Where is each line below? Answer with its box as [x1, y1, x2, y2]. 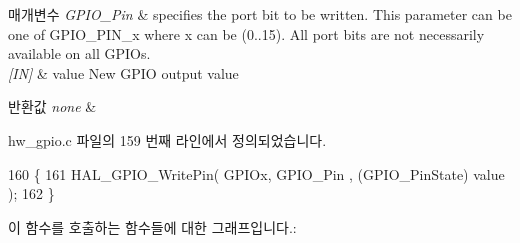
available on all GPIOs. [8, 43, 151, 64]
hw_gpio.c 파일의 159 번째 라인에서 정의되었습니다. [8, 129, 327, 150]
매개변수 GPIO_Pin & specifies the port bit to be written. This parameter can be [8, 4, 512, 24]
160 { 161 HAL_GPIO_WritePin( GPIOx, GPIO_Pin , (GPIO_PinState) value [8, 163, 505, 184]
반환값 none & [8, 96, 97, 117]
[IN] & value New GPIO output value [8, 62, 239, 83]
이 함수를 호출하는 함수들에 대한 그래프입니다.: [8, 216, 297, 237]
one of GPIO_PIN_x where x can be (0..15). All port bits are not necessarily [8, 23, 485, 44]
